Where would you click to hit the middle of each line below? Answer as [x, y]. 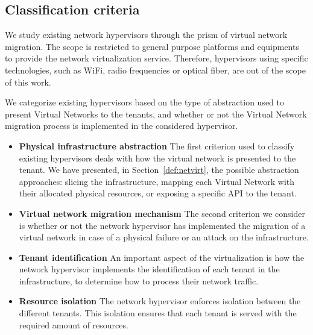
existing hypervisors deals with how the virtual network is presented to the [157, 158]
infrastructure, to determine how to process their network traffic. [139, 280]
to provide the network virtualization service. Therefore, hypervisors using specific [156, 58]
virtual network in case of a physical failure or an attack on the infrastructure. [164, 237]
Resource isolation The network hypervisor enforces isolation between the [160, 301]
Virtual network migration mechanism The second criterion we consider [162, 213]
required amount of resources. [74, 324]
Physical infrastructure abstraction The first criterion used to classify [157, 146]
